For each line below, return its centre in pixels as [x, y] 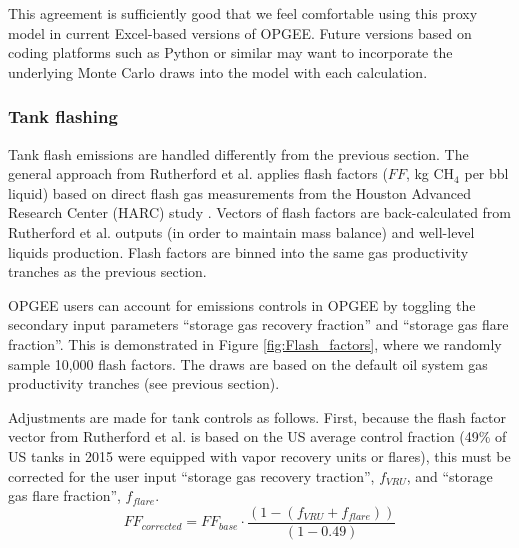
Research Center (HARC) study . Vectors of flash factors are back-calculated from [260, 212]
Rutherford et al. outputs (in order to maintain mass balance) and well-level [241, 231]
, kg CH [430, 173]
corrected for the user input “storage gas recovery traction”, [191, 475]
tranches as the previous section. [107, 271]
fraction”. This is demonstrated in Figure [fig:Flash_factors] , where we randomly [255, 343]
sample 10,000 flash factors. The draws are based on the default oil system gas [248, 363]
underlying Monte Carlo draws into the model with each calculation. [218, 71]
